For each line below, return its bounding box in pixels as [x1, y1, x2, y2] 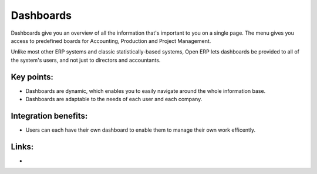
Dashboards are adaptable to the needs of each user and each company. [25, 96, 203, 103]
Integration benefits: [11, 111, 88, 121]
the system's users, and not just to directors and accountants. [11, 56, 161, 63]
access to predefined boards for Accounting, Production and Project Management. [11, 37, 211, 44]
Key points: [11, 72, 54, 82]
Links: [11, 142, 34, 152]
